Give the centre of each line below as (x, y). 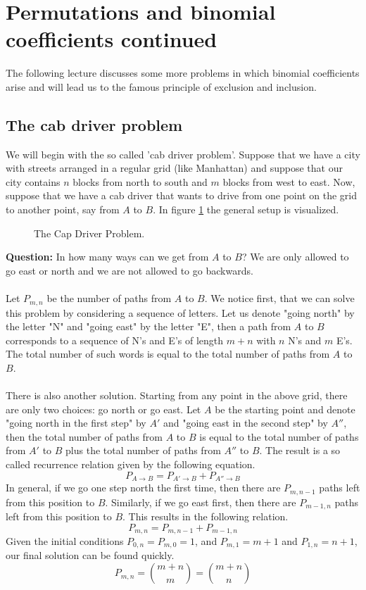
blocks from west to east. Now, (289, 181)
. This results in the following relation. (206, 516)
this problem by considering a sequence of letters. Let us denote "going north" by (180, 312)
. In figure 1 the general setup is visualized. (246, 209)
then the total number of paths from (84, 436)
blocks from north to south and (140, 181)
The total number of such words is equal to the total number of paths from (168, 354)
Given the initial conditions (65, 541)
